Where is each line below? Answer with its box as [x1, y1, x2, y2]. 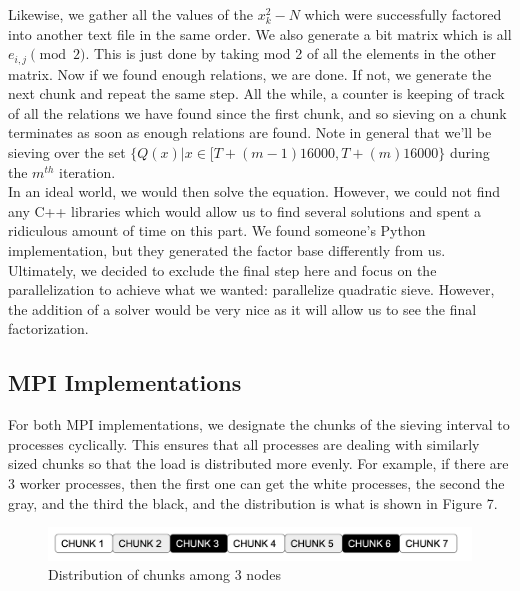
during [449, 142, 490, 163]
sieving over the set [8, 142, 126, 163]
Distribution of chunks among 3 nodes [48, 564, 282, 585]
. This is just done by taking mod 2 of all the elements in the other [85, 43, 497, 64]
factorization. [8, 318, 89, 339]
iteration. [59, 161, 116, 182]
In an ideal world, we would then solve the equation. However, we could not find [8, 181, 501, 202]
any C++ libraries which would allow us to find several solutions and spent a [8, 200, 482, 221]
